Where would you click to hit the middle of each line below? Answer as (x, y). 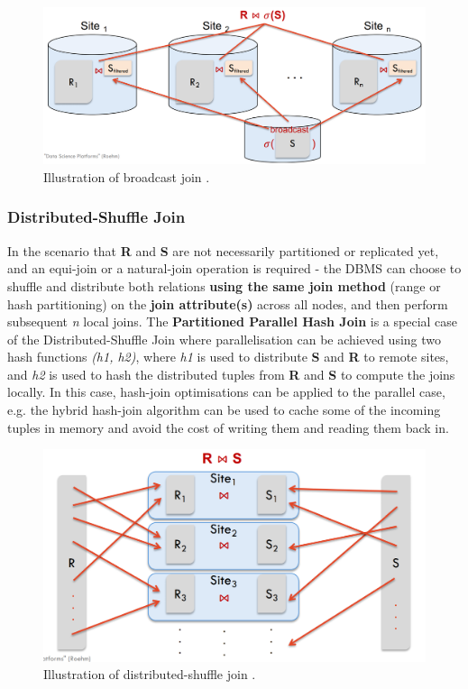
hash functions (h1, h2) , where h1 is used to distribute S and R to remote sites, (228, 357)
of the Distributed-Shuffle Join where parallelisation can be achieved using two (225, 339)
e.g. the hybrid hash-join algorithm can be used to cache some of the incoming (224, 410)
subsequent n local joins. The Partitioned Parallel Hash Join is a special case (233, 322)
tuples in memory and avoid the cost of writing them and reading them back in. (228, 427)
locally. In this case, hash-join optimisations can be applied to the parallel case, (226, 392)
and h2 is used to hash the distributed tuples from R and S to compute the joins (231, 374)
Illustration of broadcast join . (127, 176)
